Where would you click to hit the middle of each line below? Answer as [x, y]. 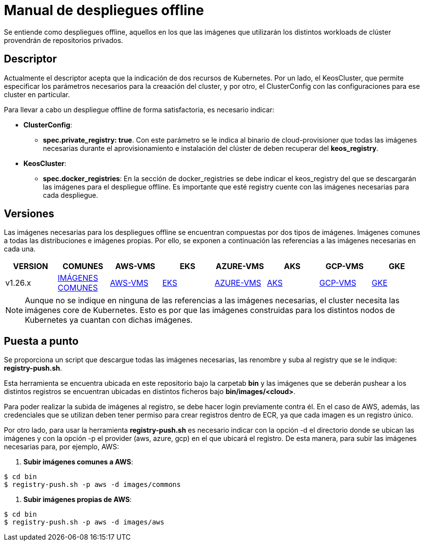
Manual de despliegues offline [104, 10]
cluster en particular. [37, 94]
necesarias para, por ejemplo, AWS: [61, 447]
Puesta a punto [41, 341]
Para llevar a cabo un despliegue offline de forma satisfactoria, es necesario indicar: [139, 109]
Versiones [29, 214]
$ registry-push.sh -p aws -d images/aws [84, 522]
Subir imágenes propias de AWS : [78, 500]
